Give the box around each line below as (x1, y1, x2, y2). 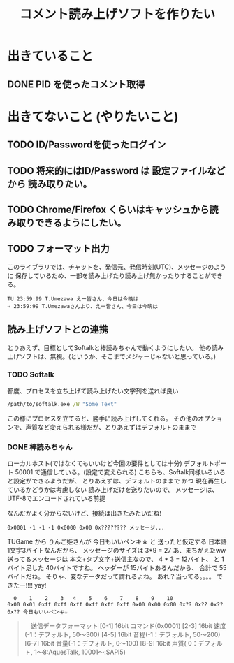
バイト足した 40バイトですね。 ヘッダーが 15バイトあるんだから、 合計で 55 (7, 564, 227, 572)
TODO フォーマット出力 (7, 242, 110, 255)
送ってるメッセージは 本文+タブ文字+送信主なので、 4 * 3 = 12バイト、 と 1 (7, 555, 225, 563)
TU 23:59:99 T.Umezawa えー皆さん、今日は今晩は (7, 295, 139, 303)
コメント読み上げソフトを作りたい (19, 6, 215, 22)
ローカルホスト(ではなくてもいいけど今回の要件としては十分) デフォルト (7, 459, 215, 468)
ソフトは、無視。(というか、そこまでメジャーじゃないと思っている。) (19, 352, 217, 360)
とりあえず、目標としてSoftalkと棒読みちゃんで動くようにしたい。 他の (7, 343, 212, 351)
